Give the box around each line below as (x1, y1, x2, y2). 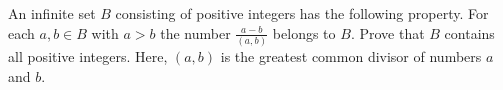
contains (444, 22, 495, 43)
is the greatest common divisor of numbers (220, 45, 482, 66)
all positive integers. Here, (8, 45, 168, 66)
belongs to (272, 22, 336, 43)
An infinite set (8, 3, 96, 23)
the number (160, 22, 231, 43)
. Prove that (350, 22, 425, 43)
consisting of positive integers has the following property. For (115, 3, 489, 23)
